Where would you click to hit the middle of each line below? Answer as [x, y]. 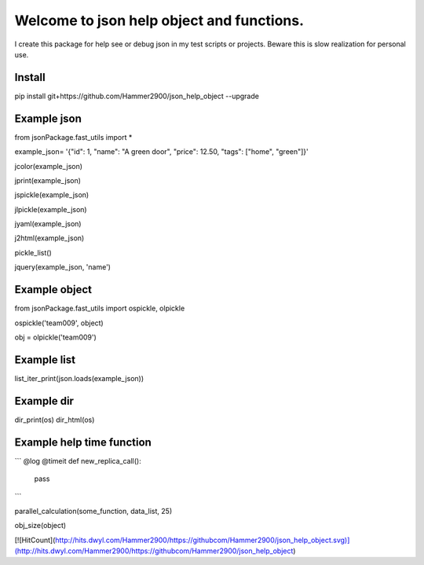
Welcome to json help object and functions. [159, 20]
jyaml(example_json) [48, 224]
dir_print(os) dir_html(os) [55, 420]
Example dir [44, 401]
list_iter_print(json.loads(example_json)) [79, 378]
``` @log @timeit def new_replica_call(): [78, 460]
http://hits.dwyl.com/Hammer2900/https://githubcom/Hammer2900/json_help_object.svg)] [203, 540]
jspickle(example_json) [52, 195]
